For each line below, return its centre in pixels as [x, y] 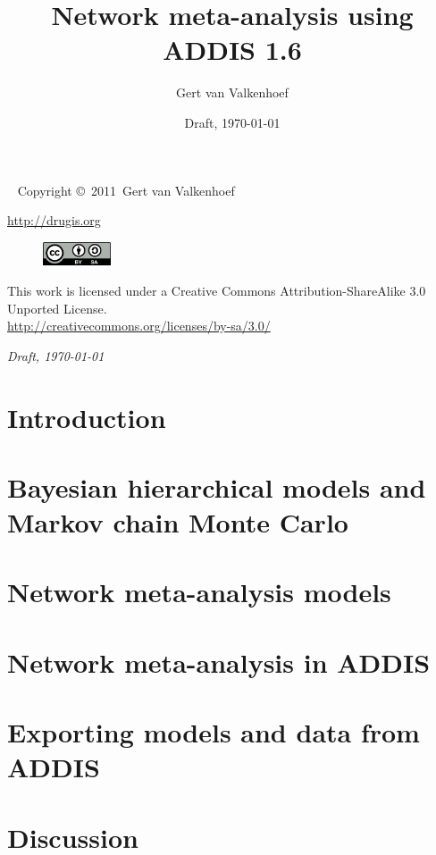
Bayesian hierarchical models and [217, 486]
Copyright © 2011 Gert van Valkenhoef [126, 190]
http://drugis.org [54, 220]
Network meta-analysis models [199, 592]
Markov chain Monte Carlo [178, 522]
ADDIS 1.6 [232, 50]
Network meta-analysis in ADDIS [219, 662]
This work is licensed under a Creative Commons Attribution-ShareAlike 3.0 [217, 290]
